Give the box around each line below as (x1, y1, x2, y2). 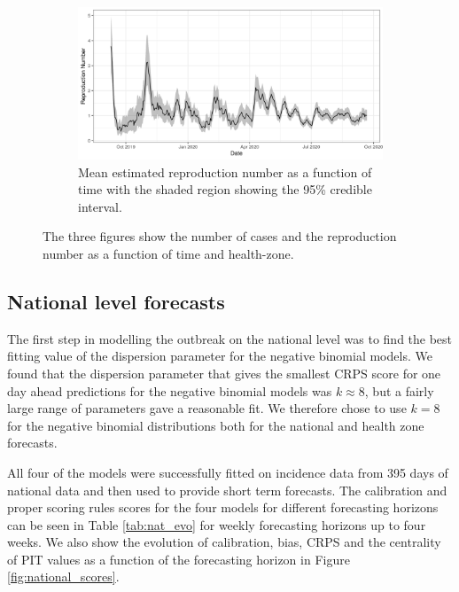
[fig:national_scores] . (7, 567, 120, 586)
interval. (78, 197, 122, 215)
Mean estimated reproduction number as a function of (78, 162, 372, 181)
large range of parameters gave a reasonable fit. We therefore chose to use (7, 399, 407, 417)
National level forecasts (7, 287, 225, 315)
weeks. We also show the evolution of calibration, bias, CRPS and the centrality (7, 533, 441, 551)
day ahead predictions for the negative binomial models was (7, 381, 332, 400)
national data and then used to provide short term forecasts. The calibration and (7, 480, 447, 499)
